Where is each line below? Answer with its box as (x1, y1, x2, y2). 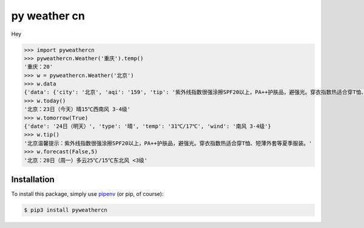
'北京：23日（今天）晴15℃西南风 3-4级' (24, 106, 130, 113)
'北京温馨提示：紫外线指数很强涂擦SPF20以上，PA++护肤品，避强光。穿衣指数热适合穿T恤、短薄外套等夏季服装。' (24, 139, 312, 147)
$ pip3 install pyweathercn (24, 207, 107, 213)
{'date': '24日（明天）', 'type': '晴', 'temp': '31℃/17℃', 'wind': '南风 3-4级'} (24, 123, 271, 130)
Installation (11, 175, 55, 185)
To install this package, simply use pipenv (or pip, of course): (11, 190, 164, 198)
